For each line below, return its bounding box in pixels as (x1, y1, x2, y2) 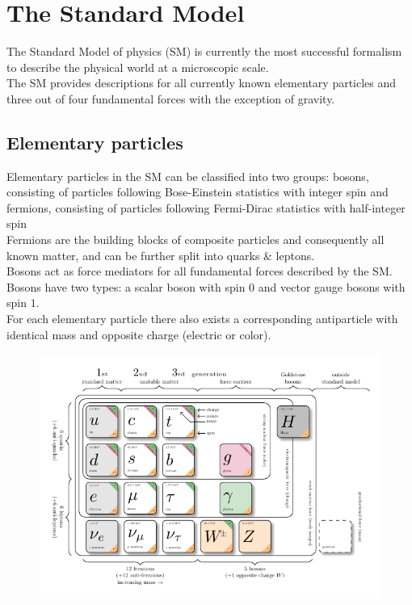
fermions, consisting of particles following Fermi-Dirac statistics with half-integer (6, 199, 406, 216)
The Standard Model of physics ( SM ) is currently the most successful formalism (6, 43, 402, 60)
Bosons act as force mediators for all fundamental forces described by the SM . (6, 263, 393, 279)
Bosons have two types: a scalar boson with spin (6, 278, 246, 295)
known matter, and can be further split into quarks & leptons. (6, 246, 315, 263)
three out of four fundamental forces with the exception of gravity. (6, 90, 335, 107)
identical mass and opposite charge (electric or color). (6, 326, 271, 342)
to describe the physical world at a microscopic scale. (6, 58, 269, 75)
